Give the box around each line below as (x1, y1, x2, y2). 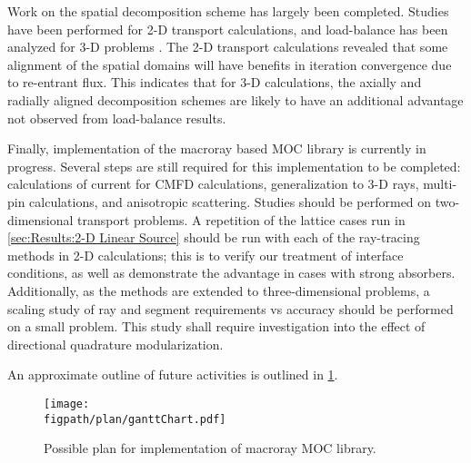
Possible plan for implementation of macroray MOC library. (44, 438, 376, 458)
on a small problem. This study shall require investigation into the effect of (7, 317, 426, 336)
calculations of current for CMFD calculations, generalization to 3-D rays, (7, 174, 419, 193)
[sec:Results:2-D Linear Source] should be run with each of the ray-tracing (7, 228, 420, 247)
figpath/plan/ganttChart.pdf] (44, 412, 226, 426)
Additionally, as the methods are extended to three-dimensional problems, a (7, 281, 430, 300)
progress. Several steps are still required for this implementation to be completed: (7, 156, 461, 175)
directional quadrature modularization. (7, 334, 224, 353)
